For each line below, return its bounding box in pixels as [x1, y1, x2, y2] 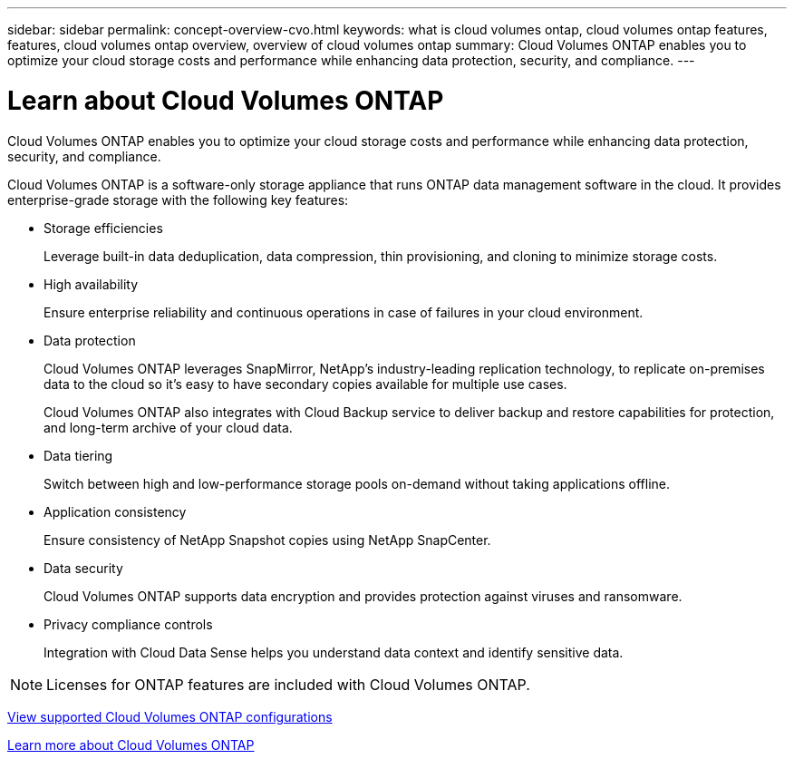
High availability [44, 276, 139, 292]
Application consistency [44, 503, 187, 520]
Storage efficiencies [44, 219, 163, 236]
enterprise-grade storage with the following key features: [7, 191, 349, 208]
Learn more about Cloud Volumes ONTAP [7, 736, 255, 753]
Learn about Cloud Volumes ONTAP [7, 84, 444, 116]
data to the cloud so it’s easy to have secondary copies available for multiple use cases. [44, 375, 567, 392]
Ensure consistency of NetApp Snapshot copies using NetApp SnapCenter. [44, 531, 491, 548]
